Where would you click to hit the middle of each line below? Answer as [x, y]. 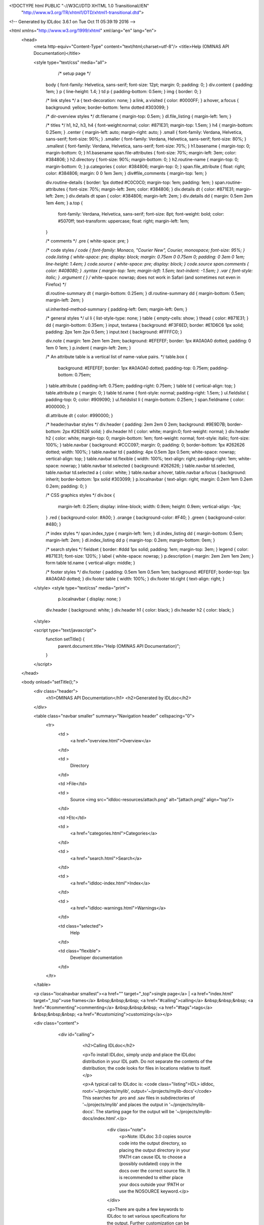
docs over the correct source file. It [154, 1171]
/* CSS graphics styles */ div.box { [80, 495]
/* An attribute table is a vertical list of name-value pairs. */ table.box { [117, 357]
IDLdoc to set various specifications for [146, 1216]
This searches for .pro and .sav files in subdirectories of [139, 1098]
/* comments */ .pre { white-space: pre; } [87, 241]
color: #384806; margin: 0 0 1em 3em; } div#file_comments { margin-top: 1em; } [126, 173]
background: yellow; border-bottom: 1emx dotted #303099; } [107, 107]
